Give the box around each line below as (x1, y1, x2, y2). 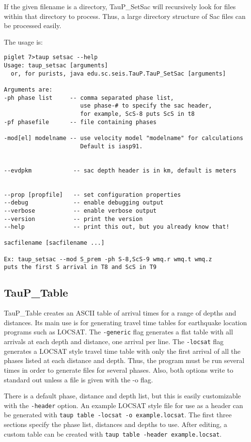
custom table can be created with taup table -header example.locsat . (4, 428, 222, 439)
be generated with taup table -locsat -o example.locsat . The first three (4, 410, 232, 420)
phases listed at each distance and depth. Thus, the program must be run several (4, 355, 245, 365)
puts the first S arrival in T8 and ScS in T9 (4, 264, 157, 271)
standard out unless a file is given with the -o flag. (4, 374, 153, 384)
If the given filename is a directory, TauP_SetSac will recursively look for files (4, 1, 236, 11)
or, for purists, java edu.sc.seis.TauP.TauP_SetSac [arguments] (11, 70, 226, 77)
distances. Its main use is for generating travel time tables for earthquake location (4, 317, 247, 327)
